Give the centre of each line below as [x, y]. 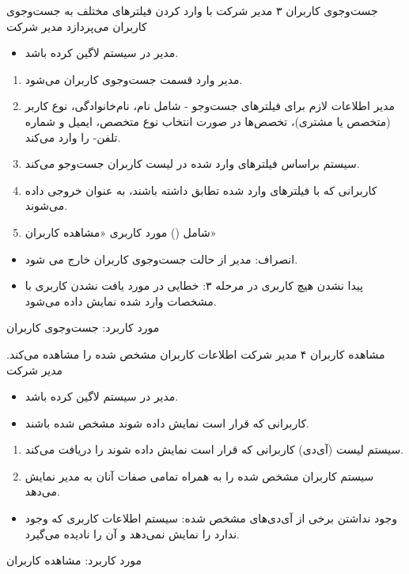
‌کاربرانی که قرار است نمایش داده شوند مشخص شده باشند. [167, 422]
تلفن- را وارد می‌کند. [73, 137]
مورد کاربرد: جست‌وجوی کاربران [83, 327]
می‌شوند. [46, 205]
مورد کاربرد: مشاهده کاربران [74, 560]
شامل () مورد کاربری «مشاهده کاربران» [121, 232]
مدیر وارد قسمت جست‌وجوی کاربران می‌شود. [134, 79]
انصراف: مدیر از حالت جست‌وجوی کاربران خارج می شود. [161, 258]
